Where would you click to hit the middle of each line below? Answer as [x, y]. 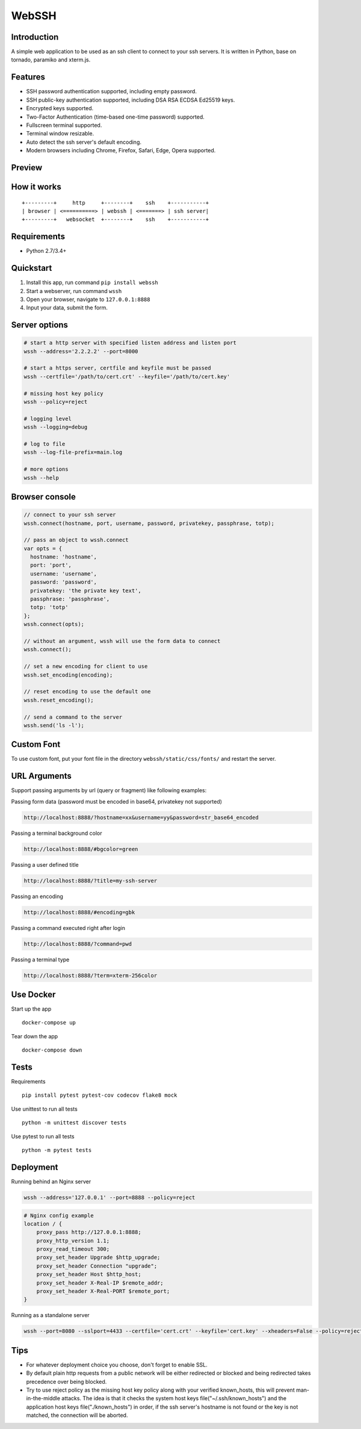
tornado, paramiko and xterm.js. [51, 60]
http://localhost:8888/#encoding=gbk [79, 912]
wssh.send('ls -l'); [54, 725]
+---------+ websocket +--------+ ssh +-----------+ [116, 219]
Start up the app [31, 1009]
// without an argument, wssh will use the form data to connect [122, 641]
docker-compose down [52, 1050]
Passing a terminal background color [57, 833]
